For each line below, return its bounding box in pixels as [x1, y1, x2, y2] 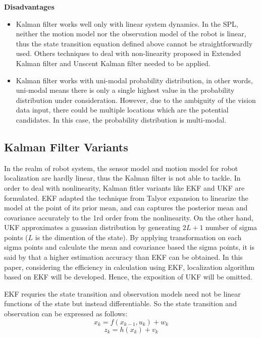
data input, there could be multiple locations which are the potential [16, 104, 229, 115]
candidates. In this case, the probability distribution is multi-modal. [16, 114, 227, 125]
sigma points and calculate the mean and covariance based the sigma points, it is [4, 242, 254, 252]
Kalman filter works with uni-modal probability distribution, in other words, [16, 75, 253, 85]
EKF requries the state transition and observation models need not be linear [4, 288, 241, 299]
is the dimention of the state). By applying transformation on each [35, 232, 242, 242]
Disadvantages [4, 2, 55, 12]
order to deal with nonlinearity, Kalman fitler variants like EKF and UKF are [4, 182, 245, 193]
